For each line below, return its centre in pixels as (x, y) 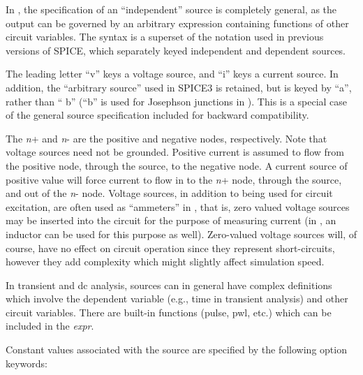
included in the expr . (50, 326)
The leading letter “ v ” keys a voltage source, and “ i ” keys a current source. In (172, 74)
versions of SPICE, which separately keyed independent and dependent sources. (176, 50)
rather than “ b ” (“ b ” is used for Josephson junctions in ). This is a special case (177, 101)
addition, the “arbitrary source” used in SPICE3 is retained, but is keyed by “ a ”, (179, 87)
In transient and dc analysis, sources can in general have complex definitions (169, 285)
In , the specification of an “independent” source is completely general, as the (171, 9)
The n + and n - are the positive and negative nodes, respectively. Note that (166, 138)
